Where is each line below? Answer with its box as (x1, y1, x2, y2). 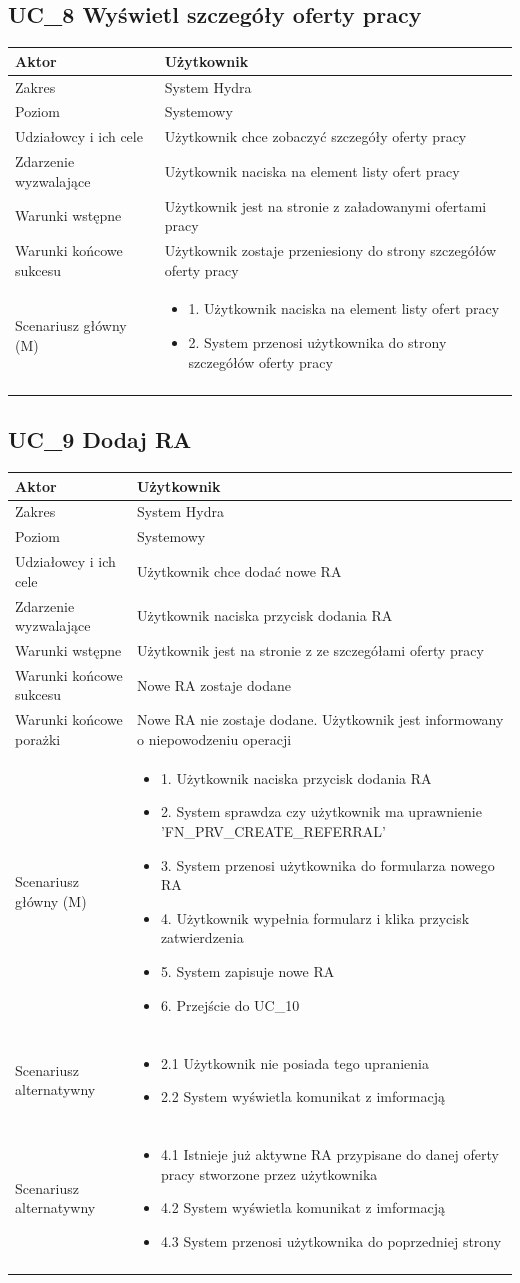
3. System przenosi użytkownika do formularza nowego (160, 854, 495, 875)
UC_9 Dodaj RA (8, 424, 192, 455)
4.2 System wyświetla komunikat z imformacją (160, 1197, 445, 1218)
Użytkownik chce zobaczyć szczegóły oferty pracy (164, 126, 467, 147)
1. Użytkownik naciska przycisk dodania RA (160, 767, 432, 788)
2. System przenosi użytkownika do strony (188, 331, 447, 352)
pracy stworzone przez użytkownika (160, 1163, 378, 1184)
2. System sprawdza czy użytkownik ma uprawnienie (160, 801, 482, 822)
